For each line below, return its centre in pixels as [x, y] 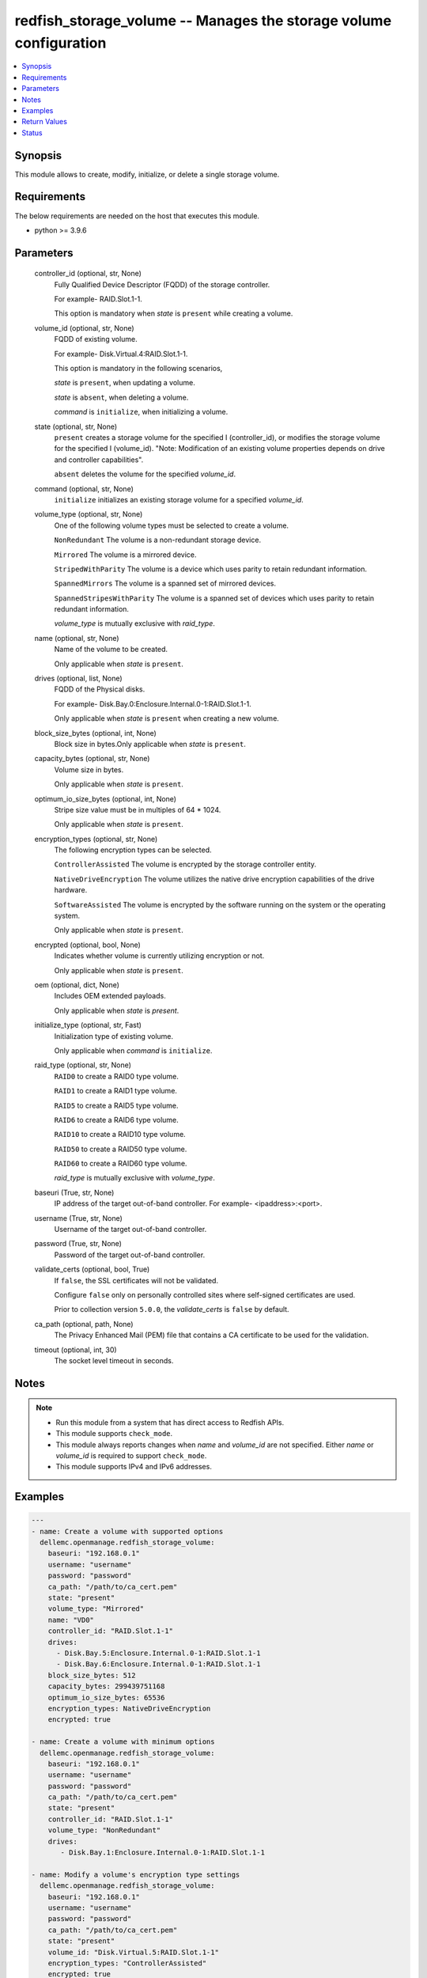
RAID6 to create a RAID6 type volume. [117, 1120]
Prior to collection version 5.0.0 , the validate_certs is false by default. [172, 1309]
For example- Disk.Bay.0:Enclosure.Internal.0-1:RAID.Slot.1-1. [153, 703]
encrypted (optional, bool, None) [88, 945]
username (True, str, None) [78, 1218]
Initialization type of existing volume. [114, 1036]
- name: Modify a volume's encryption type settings [136, 1874]
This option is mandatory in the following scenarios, [138, 369]
